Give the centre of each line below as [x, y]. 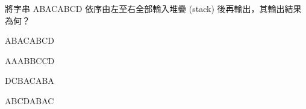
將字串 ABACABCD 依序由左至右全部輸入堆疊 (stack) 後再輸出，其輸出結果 [153, 8]
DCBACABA [30, 81]
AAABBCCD [30, 60]
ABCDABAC [30, 100]
